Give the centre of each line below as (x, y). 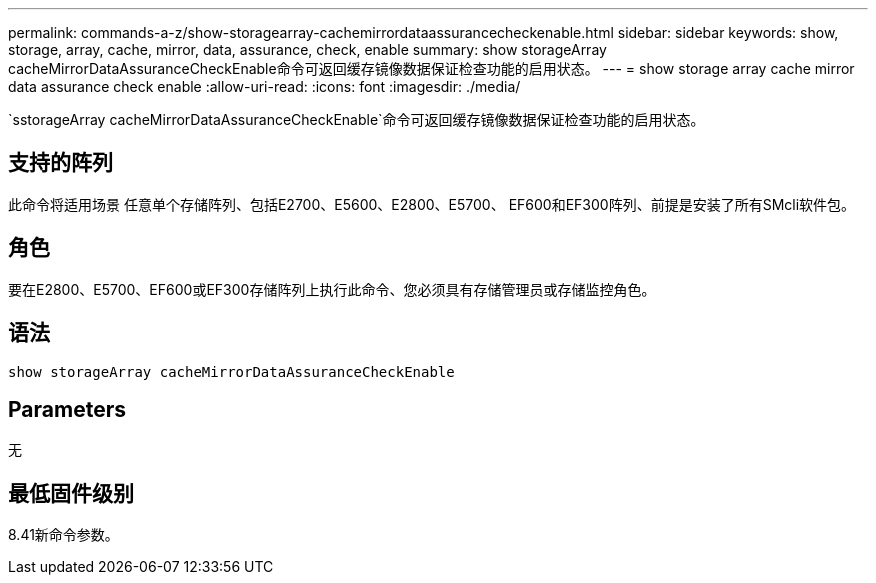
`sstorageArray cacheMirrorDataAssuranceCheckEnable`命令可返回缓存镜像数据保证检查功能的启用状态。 (356, 119)
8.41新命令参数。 (63, 535)
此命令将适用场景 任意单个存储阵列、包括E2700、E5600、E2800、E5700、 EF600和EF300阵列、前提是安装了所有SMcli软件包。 (432, 204)
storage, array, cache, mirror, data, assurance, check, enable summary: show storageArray (307, 49)
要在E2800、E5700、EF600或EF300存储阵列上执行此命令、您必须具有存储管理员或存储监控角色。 (332, 289)
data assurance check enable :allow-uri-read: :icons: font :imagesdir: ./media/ (264, 86)
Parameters (67, 409)
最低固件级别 (71, 493)
